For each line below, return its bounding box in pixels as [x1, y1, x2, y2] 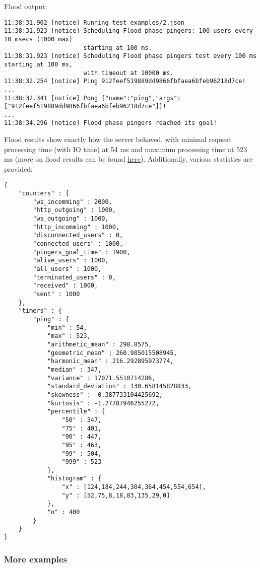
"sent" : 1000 [33, 291, 80, 298]
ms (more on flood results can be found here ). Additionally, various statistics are [4, 154, 253, 164]
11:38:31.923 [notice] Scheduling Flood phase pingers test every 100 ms [4, 52, 257, 60]
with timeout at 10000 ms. [83, 69, 174, 77]
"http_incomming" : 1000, [33, 223, 120, 231]
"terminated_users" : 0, [33, 273, 116, 281]
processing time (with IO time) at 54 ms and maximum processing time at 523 [4, 144, 247, 154]
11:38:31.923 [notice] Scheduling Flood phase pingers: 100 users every [4, 27, 253, 35]
